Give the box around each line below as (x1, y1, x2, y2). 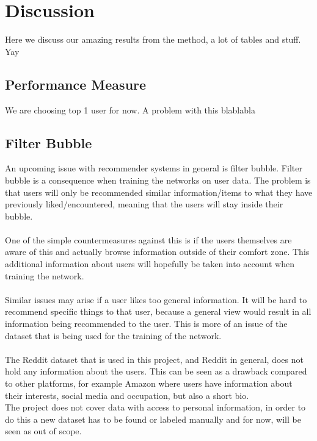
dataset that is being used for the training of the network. (5, 329, 222, 342)
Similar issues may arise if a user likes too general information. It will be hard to (5, 293, 307, 306)
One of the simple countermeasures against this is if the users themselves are (5, 233, 292, 246)
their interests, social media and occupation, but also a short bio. (5, 389, 249, 401)
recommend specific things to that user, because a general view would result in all (5, 305, 312, 318)
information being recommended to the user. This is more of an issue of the (5, 317, 288, 330)
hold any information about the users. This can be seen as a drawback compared (5, 365, 307, 378)
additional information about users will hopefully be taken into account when (5, 257, 294, 270)
